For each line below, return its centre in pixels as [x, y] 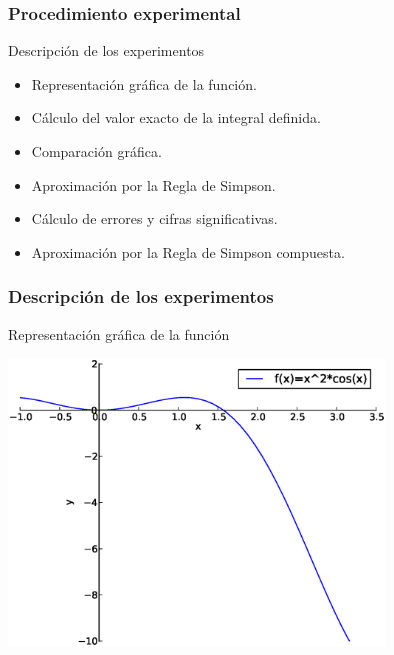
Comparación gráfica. [96, 151]
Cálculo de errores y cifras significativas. [154, 218]
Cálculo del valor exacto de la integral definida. [176, 117]
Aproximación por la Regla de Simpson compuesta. [188, 251]
